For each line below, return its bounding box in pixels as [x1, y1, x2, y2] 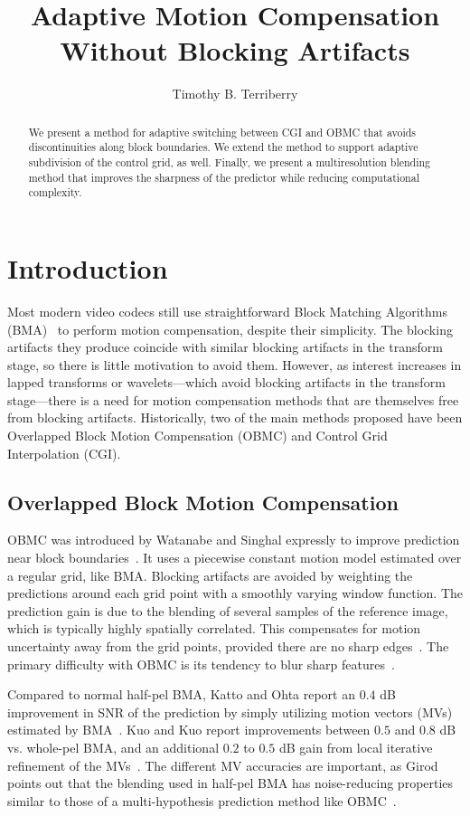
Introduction [7, 249, 168, 286]
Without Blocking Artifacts [60, 32, 410, 69]
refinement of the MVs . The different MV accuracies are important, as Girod [7, 755, 438, 774]
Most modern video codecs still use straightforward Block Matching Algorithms [7, 301, 447, 320]
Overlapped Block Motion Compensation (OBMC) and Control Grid [7, 426, 388, 445]
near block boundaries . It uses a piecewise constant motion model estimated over [7, 548, 462, 567]
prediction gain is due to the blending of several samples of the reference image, [7, 601, 448, 620]
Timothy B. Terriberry [172, 84, 298, 103]
